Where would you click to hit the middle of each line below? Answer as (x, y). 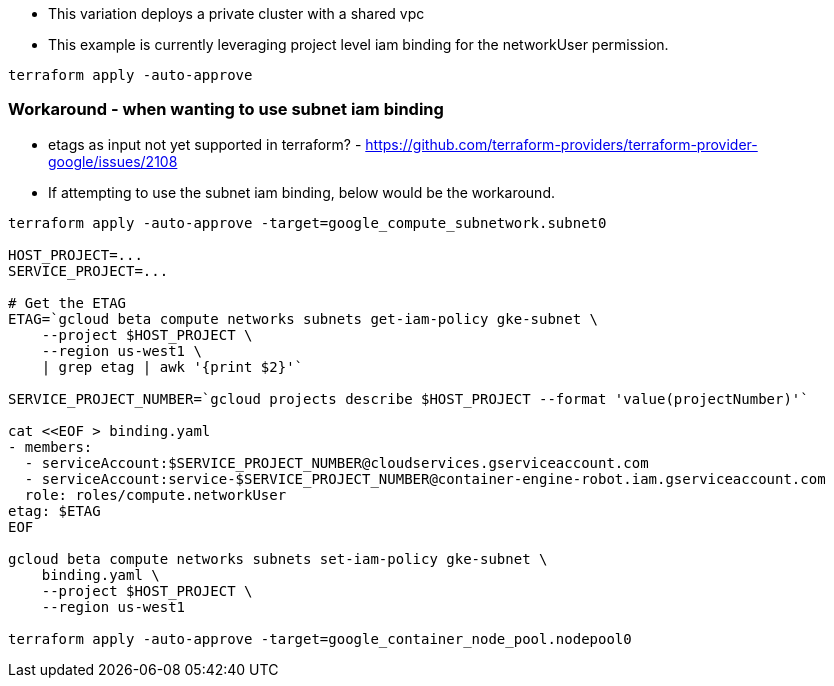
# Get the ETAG (67, 302)
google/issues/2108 (113, 161)
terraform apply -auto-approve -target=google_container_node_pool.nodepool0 (320, 638)
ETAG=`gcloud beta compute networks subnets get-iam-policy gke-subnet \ (303, 318)
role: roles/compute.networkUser (155, 494)
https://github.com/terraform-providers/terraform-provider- (561, 144)
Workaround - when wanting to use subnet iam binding (226, 109)
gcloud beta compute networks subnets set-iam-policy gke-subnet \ (278, 558)
